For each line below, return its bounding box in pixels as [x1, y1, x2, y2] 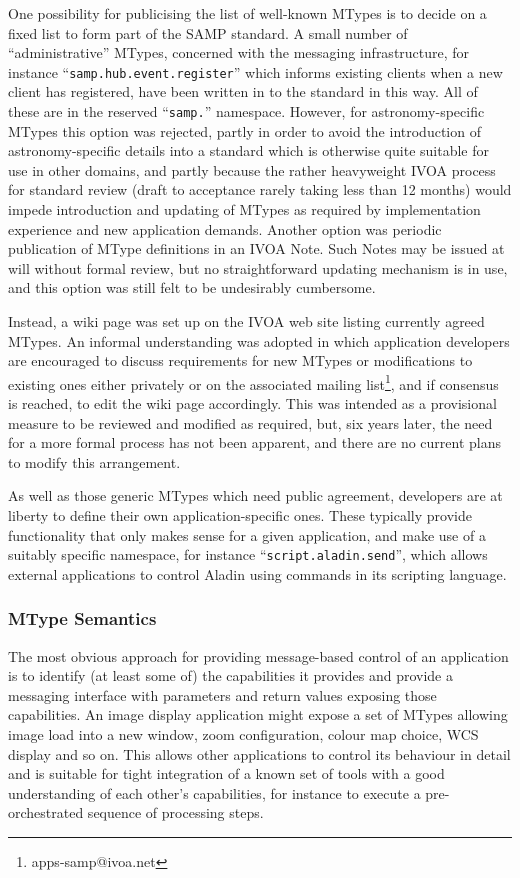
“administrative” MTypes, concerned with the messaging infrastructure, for [8, 42, 470, 63]
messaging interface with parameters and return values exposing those [8, 684, 437, 705]
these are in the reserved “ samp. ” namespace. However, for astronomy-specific [8, 101, 485, 122]
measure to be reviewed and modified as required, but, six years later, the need [8, 412, 493, 433]
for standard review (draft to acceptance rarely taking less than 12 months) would [8, 179, 512, 200]
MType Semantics [8, 606, 157, 631]
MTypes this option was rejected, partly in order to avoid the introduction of [8, 120, 481, 141]
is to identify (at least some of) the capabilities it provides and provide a [8, 665, 453, 686]
